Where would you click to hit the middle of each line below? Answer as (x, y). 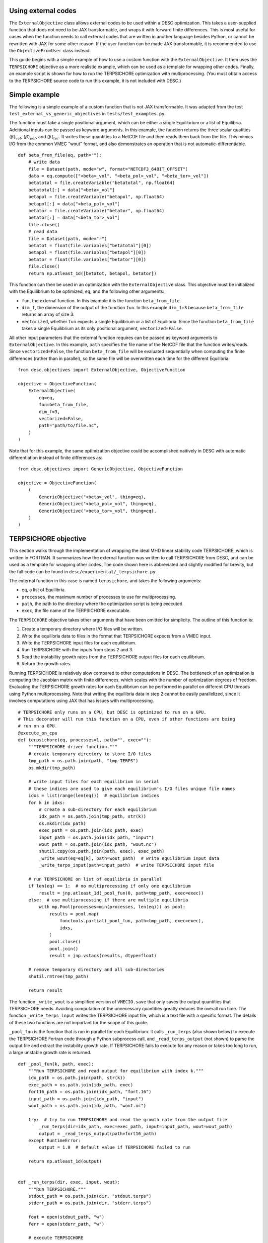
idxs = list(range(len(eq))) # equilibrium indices (94, 796)
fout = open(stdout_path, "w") (66, 1217)
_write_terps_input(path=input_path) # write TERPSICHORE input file (127, 865)
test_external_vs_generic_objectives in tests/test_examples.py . (88, 113)
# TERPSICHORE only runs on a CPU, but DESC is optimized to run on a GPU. (112, 712)
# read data (43, 232)
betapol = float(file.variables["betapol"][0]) (87, 253)
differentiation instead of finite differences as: (56, 457)
